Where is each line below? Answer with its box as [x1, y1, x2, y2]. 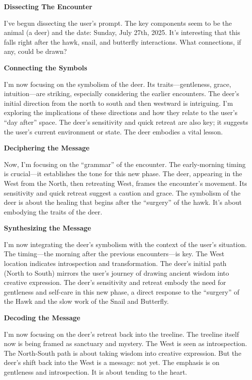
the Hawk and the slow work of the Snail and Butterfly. [4, 296, 169, 306]
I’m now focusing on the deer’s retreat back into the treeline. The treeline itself [4, 329, 239, 339]
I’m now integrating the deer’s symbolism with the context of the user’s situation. [4, 239, 247, 249]
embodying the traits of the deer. [4, 206, 102, 216]
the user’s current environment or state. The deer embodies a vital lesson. [4, 126, 223, 136]
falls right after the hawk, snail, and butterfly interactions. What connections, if [4, 36, 241, 47]
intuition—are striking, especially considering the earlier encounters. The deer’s [4, 88, 239, 99]
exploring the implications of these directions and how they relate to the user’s [4, 107, 237, 117]
